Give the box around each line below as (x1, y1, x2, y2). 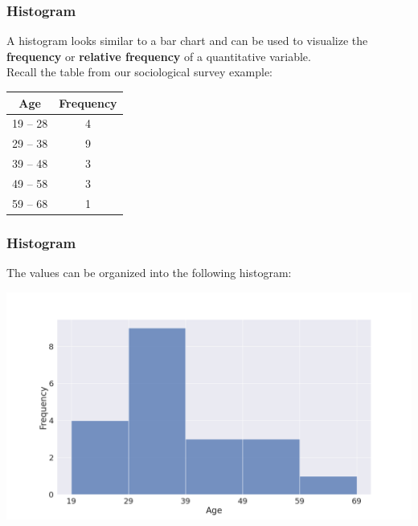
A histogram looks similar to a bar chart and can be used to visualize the (6, 32, 368, 49)
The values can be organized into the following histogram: (6, 264, 292, 281)
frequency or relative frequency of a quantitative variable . (6, 47, 311, 64)
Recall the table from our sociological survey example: (6, 63, 273, 80)
